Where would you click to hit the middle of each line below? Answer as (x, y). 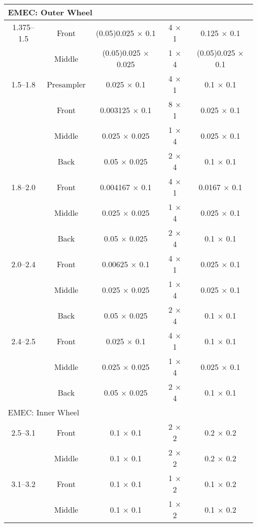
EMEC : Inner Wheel (44, 412)
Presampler (66, 84)
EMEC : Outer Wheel (50, 12)
